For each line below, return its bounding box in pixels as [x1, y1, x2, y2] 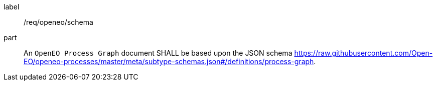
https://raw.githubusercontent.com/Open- [294, 49, 433, 57]
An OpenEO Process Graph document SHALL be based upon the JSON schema [24, 49, 293, 57]
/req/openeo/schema [24, 18, 93, 26]
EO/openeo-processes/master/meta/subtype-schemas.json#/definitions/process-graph [24, 57, 314, 66]
